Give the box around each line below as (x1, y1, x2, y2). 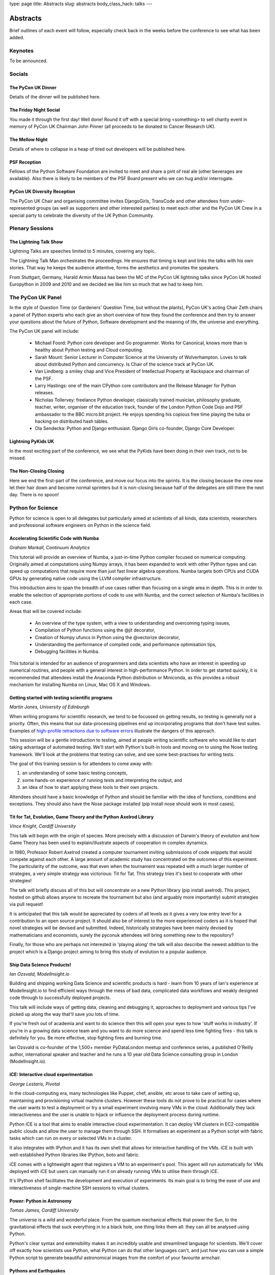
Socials (9, 70, 28, 78)
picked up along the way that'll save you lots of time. (9, 1011, 120, 1017)
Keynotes (9, 47, 34, 55)
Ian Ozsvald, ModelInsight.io (9, 971, 70, 977)
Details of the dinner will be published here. (9, 94, 101, 100)
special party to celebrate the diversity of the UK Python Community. (9, 212, 154, 218)
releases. (35, 390, 54, 396)
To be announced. (9, 58, 48, 64)
